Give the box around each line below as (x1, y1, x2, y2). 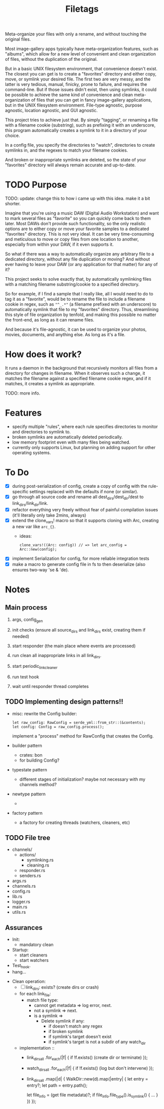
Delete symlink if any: (41, 1018, 84, 1024)
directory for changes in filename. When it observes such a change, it (5, 370, 145, 376)
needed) (12, 634, 29, 639)
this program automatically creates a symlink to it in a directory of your (5, 128, 147, 133)
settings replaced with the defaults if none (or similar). (29, 489, 138, 494)
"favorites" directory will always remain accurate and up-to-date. (5, 162, 136, 168)
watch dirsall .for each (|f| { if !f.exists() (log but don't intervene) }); (26, 1065, 154, 1072)
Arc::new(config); (19, 547, 57, 552)
